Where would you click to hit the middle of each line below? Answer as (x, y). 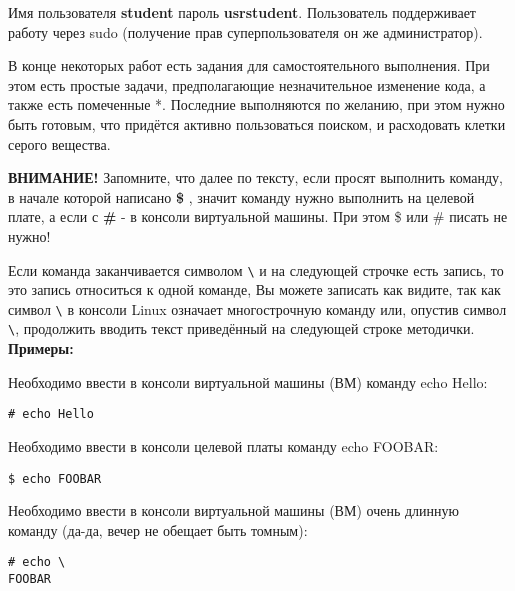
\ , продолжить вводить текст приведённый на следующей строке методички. (241, 328)
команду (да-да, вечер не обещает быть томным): (158, 529)
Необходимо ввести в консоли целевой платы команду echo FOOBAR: (223, 445)
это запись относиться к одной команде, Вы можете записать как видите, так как (254, 289)
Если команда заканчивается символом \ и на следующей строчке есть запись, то (256, 269)
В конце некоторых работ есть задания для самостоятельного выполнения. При (249, 65)
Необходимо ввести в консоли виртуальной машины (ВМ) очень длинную (233, 510)
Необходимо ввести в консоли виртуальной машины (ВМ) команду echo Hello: (248, 381)
